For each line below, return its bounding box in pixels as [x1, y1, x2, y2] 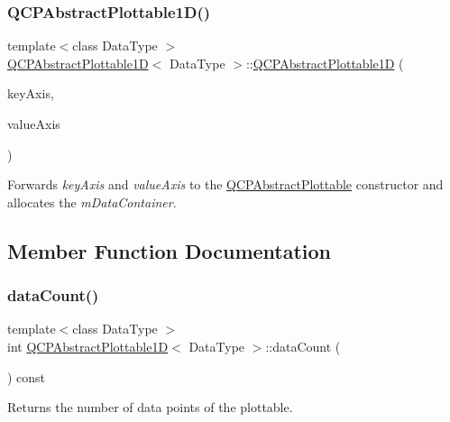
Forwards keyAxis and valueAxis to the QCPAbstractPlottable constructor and [7, 175, 444, 194]
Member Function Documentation [7, 236, 332, 264]
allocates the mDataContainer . [7, 192, 177, 211]
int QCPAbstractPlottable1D [7, 336, 169, 355]
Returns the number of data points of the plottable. [7, 398, 293, 417]
